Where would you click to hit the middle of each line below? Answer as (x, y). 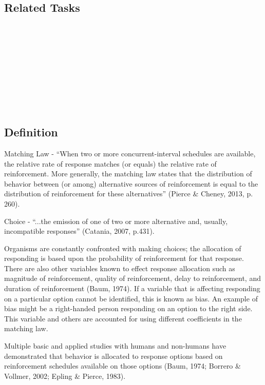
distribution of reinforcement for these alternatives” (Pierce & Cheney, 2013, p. (129, 194)
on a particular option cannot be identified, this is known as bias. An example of (131, 298)
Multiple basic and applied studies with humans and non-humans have (115, 346)
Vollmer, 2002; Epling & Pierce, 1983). (65, 376)
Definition (31, 132)
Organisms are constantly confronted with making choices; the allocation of (123, 248)
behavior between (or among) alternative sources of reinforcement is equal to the (131, 183)
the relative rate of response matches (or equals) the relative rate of (110, 163)
